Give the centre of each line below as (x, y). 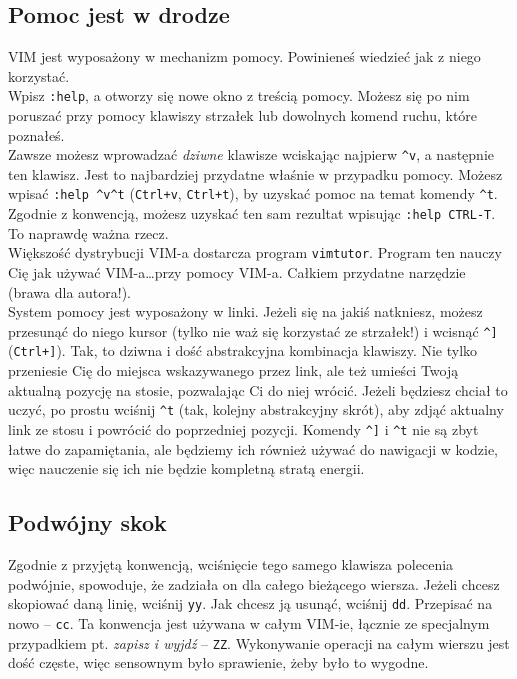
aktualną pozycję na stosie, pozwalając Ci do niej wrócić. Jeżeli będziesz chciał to (258, 389)
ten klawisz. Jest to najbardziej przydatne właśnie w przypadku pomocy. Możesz (255, 173)
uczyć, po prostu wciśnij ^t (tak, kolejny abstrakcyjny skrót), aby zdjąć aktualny (256, 409)
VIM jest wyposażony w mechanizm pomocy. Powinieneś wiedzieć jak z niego (244, 56)
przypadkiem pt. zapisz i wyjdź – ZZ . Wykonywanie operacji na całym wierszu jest (259, 642)
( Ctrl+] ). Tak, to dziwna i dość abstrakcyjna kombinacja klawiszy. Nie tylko (243, 350)
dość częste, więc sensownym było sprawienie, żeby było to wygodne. (218, 662)
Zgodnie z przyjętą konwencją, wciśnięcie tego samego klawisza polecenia (231, 564)
